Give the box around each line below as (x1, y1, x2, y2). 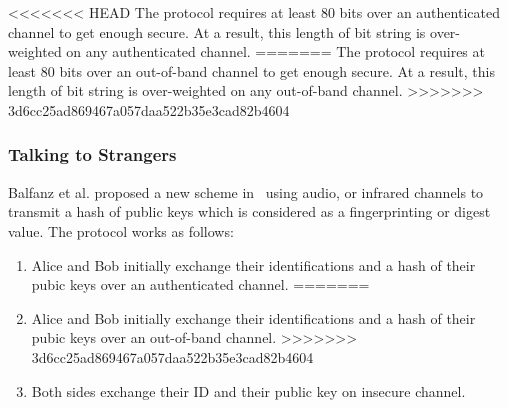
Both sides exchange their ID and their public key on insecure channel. (31, 380, 466, 401)
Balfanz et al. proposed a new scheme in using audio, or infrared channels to (8, 181, 484, 202)
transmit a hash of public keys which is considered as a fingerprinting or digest (8, 201, 491, 222)
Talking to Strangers (8, 142, 177, 167)
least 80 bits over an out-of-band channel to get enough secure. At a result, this (8, 60, 495, 81)
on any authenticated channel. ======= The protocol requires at (66, 41, 485, 62)
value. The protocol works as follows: (8, 220, 234, 241)
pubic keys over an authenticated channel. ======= (31, 274, 370, 295)
